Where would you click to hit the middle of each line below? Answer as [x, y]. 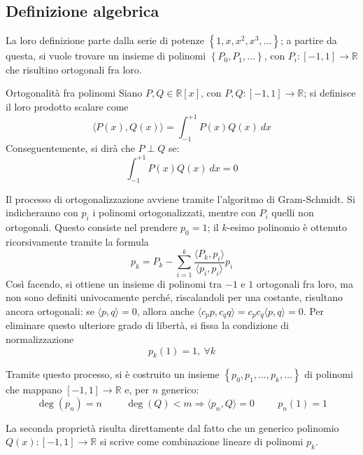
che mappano [34, 390]
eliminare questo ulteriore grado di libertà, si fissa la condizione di [147, 325]
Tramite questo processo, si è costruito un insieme [113, 374]
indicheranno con [42, 212]
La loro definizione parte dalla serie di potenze [105, 40]
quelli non [293, 212]
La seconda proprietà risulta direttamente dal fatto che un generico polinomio [172, 427]
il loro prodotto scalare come [67, 106]
